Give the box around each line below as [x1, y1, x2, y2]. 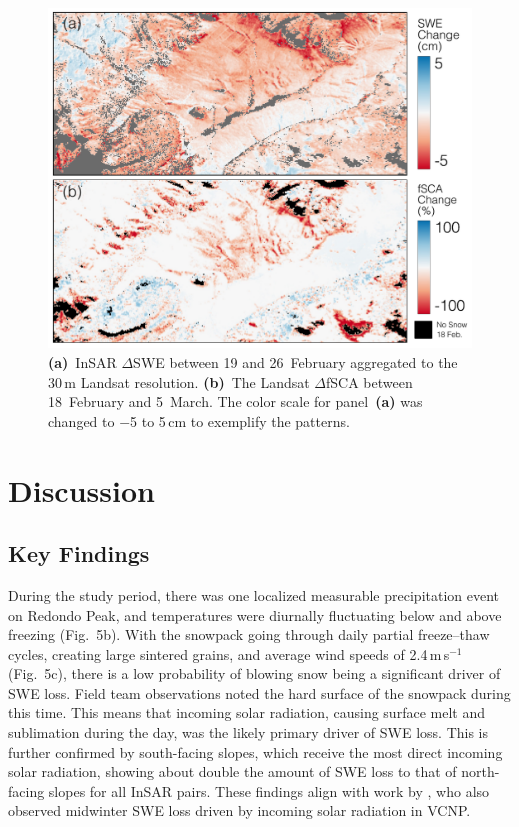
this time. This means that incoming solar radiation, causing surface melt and [8, 702, 485, 723]
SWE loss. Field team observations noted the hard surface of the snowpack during [8, 682, 511, 703]
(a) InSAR [48, 351, 117, 372]
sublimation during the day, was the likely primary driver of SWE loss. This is [8, 722, 489, 743]
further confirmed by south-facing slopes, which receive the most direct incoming [8, 741, 503, 762]
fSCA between [326, 371, 413, 392]
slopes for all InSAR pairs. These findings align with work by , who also [48, 780, 490, 801]
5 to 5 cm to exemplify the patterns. [130, 410, 350, 431]
